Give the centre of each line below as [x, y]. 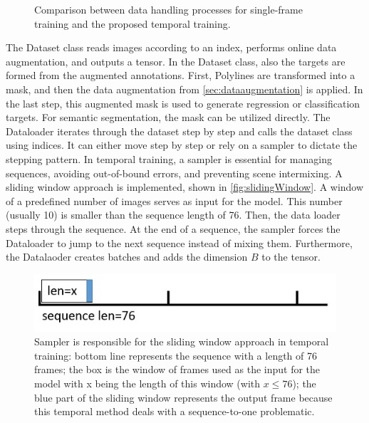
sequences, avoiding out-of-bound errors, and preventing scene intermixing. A [174, 173]
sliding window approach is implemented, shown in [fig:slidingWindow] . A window [185, 187]
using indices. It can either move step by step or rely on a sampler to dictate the [182, 145]
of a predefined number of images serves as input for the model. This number [174, 200]
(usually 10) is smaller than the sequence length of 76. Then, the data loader [173, 215]
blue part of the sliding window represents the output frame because [183, 397]
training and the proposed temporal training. [132, 23]
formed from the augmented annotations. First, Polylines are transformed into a [181, 75]
